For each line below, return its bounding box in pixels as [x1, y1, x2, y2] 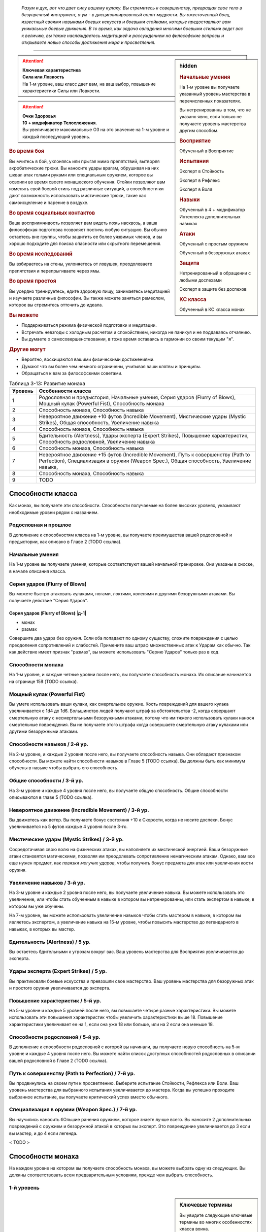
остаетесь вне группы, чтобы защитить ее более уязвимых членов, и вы [9, 234, 163, 240]
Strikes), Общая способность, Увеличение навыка [38, 419, 159, 426]
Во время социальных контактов [9, 209, 96, 216]
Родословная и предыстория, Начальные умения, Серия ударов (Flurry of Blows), [38, 394, 236, 401]
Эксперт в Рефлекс [179, 177, 220, 183]
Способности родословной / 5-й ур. [9, 1033, 100, 1040]
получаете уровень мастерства [179, 121, 246, 127]
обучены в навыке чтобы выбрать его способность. [9, 765, 119, 771]
